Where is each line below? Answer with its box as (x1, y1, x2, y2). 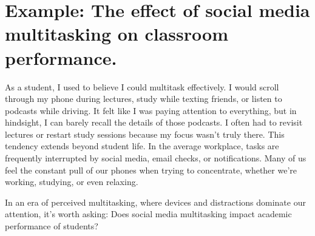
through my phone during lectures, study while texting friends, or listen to (5, 92, 282, 105)
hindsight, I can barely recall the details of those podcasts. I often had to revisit (5, 116, 303, 129)
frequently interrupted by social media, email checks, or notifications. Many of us (5, 152, 307, 164)
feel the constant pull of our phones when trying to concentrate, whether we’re (5, 163, 297, 176)
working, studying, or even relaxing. (5, 175, 138, 188)
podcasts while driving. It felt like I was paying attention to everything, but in (5, 104, 297, 116)
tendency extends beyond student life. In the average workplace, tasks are (5, 140, 279, 152)
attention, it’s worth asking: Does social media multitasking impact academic (5, 207, 292, 220)
